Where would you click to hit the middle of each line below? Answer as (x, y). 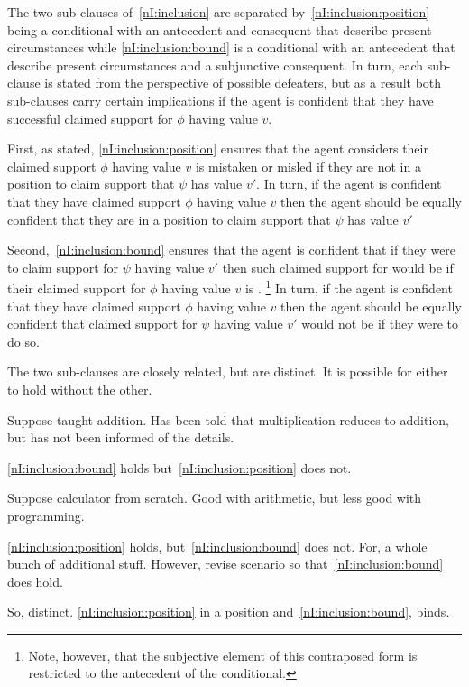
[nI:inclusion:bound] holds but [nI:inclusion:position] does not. (179, 467)
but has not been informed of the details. (121, 437)
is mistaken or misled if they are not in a (308, 166)
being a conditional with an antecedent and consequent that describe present (220, 29)
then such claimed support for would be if (338, 267)
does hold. (35, 581)
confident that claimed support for (102, 324)
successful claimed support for (90, 118)
